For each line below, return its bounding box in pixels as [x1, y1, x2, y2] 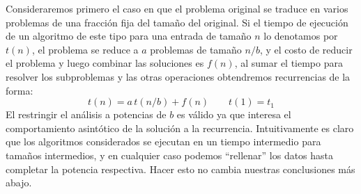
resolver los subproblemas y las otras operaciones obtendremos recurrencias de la [6, 69, 351, 83]
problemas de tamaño [150, 42, 242, 56]
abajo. [6, 175, 32, 190]
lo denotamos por [263, 29, 338, 43]
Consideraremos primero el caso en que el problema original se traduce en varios [6, 1, 348, 15]
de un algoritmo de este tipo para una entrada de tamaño [6, 29, 252, 43]
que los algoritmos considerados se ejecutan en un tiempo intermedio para [6, 134, 321, 149]
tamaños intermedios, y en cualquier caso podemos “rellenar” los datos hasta [6, 147, 334, 162]
